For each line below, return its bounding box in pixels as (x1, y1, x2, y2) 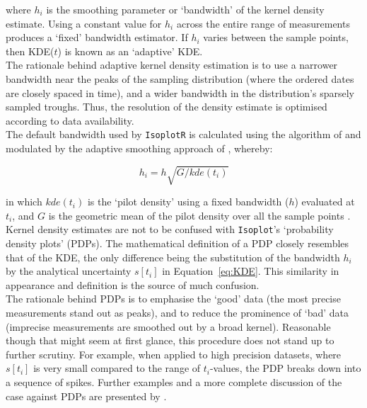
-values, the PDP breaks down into (209, 361, 361, 375)
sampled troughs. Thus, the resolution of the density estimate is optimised (6, 99, 327, 114)
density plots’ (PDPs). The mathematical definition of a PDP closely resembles (6, 235, 349, 250)
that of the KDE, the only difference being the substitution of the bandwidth (6, 249, 340, 264)
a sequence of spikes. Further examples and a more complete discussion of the (6, 374, 342, 389)
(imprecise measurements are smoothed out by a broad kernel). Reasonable (6, 319, 331, 334)
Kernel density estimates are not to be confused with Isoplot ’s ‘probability (6, 222, 334, 237)
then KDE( (6, 43, 54, 58)
